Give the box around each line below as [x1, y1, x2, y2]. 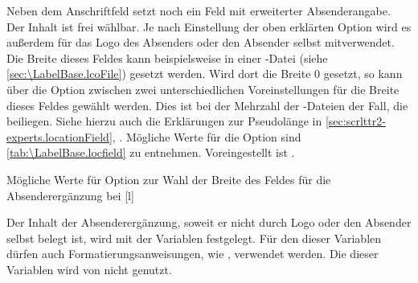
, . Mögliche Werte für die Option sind [112, 128, 301, 145]
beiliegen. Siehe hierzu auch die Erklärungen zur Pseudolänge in [6, 113, 322, 129]
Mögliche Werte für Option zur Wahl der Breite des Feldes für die [6, 170, 331, 187]
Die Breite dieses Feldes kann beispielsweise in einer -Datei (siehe [6, 49, 328, 66]
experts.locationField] [6, 128, 113, 145]
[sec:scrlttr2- [325, 113, 386, 129]
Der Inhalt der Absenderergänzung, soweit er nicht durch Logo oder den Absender [6, 214, 412, 231]
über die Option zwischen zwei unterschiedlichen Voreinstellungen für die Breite [6, 80, 400, 97]
